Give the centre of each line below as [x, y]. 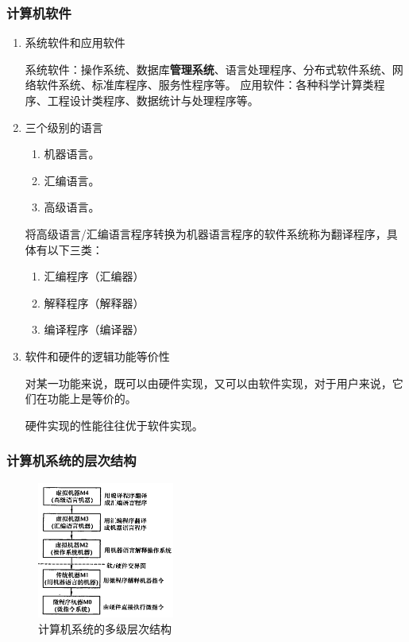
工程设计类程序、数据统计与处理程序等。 [153, 100]
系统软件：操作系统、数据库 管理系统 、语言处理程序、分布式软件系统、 [208, 69]
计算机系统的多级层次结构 [105, 628]
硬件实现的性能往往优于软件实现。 [114, 425]
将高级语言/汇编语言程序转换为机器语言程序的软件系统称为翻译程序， [206, 233]
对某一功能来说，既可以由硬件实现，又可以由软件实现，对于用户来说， [208, 383]
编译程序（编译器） [94, 329]
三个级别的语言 [64, 127]
